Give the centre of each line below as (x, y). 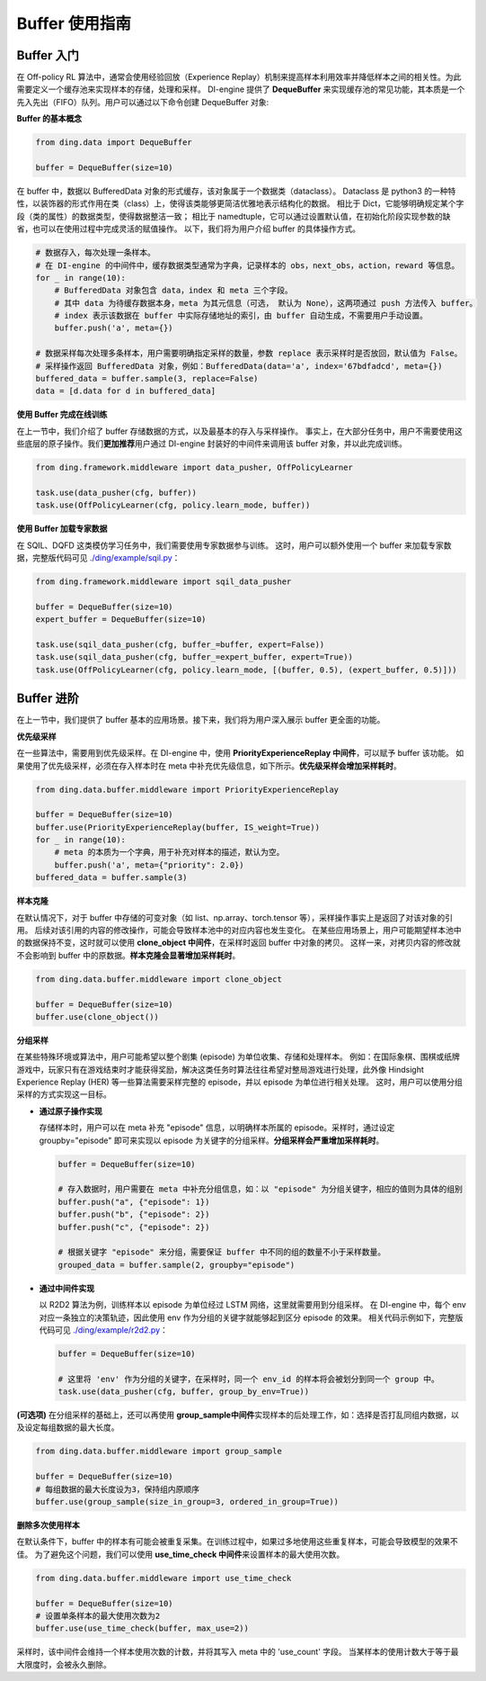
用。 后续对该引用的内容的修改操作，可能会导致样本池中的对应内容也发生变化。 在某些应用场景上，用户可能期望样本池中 (239, 930)
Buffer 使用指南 (74, 23)
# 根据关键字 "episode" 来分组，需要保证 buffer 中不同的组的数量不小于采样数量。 (222, 1252)
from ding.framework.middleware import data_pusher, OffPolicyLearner (194, 467)
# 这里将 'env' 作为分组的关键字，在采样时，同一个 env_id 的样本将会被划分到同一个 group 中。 (248, 1379)
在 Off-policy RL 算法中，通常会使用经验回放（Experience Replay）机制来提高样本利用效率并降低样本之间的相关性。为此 (239, 77)
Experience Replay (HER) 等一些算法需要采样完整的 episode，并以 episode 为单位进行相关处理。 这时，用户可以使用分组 (239, 1082)
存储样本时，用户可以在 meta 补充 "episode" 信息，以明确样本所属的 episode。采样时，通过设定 (217, 1128)
